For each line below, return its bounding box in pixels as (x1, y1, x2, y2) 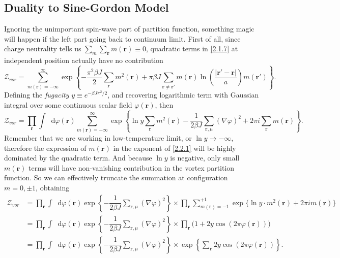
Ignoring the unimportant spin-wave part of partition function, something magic (4, 23, 254, 34)
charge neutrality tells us (4, 43, 81, 54)
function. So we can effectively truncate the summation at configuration (4, 172, 228, 183)
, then (155, 99, 174, 110)
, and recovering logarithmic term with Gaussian (107, 89, 259, 100)
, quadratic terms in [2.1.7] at (146, 43, 238, 54)
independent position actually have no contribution (4, 55, 163, 66)
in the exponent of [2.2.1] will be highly (113, 142, 236, 153)
